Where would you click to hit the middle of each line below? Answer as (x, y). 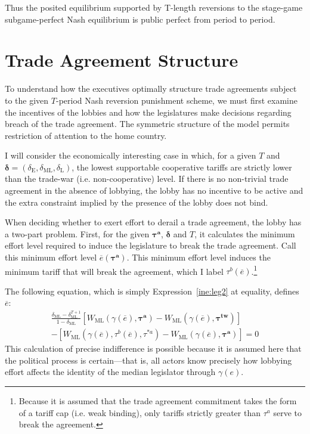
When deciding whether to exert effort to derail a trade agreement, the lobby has (153, 222)
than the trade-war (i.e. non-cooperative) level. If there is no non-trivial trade (147, 179)
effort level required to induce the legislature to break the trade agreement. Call (151, 245)
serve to (287, 412)
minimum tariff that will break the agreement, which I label (114, 271)
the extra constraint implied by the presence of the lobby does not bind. (137, 202)
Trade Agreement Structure (122, 60)
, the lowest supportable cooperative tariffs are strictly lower (182, 167)
